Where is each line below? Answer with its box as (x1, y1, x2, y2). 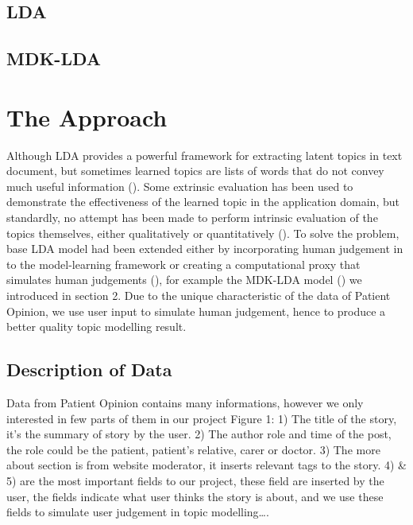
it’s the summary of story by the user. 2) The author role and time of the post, (6, 426, 392, 442)
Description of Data (6, 357, 172, 382)
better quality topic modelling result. (6, 318, 187, 335)
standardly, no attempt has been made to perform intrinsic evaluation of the (6, 209, 378, 226)
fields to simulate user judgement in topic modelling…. (6, 504, 269, 520)
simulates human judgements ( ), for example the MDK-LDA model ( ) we (6, 271, 362, 288)
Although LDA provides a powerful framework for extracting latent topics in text (6, 146, 403, 163)
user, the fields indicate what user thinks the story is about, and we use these (6, 488, 384, 504)
